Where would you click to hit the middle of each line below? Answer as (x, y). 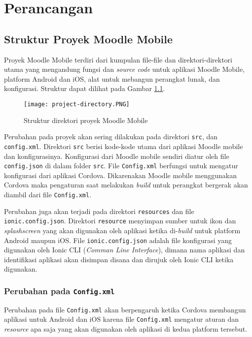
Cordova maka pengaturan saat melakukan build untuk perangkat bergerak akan (126, 185)
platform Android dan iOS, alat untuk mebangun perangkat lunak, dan (112, 78)
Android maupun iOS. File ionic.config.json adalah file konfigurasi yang (118, 240)
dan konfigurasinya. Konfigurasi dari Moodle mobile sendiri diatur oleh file (117, 156)
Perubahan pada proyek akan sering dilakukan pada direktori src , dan (111, 137)
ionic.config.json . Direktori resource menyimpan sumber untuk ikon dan (120, 221)
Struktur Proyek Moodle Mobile (89, 39)
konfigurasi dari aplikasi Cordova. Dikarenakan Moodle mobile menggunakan (120, 175)
